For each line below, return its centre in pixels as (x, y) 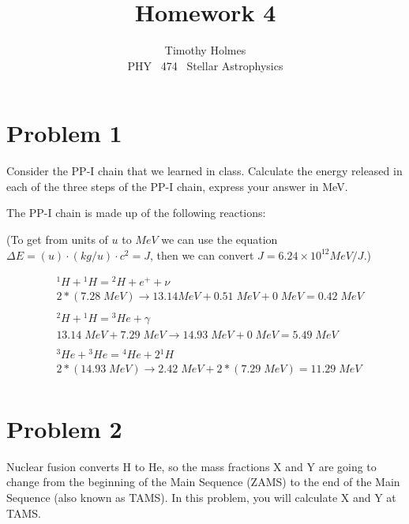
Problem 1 (64, 133)
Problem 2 (64, 428)
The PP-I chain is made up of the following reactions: (136, 213)
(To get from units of (57, 240)
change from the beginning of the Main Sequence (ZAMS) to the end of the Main (203, 482)
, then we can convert (202, 255)
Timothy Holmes (205, 50)
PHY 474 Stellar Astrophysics (205, 65)
